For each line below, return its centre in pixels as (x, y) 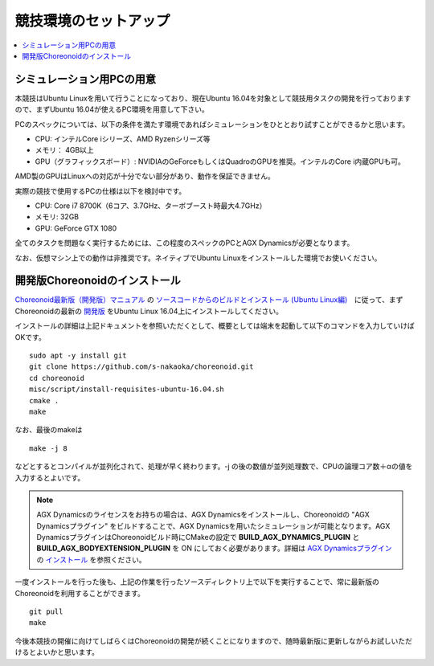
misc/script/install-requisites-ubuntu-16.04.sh (127, 389)
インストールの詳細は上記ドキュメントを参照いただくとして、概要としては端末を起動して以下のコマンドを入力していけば (215, 326)
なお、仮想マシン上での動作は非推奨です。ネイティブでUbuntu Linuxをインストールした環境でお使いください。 (198, 258)
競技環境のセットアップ (92, 21)
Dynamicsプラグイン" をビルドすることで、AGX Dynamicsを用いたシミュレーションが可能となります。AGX (213, 525)
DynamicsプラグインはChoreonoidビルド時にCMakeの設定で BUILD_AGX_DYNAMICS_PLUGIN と (198, 537)
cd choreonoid (57, 378)
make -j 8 (48, 448)
